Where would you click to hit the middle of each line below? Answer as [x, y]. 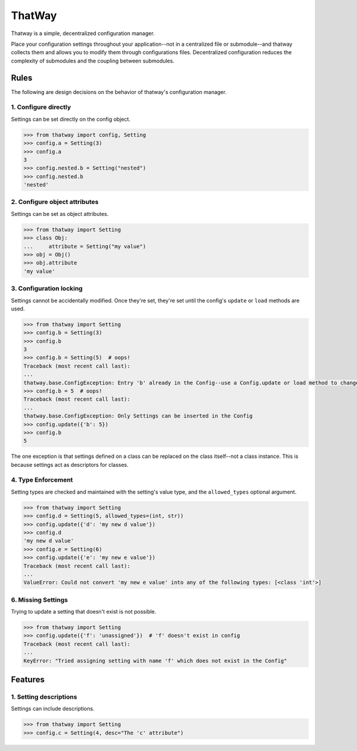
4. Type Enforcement [42, 480]
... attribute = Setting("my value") [85, 246]
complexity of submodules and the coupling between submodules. [93, 61]
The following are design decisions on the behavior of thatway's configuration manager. [119, 92]
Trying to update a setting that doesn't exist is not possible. [84, 612]
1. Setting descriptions [44, 697]
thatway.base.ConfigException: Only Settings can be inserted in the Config [138, 416]
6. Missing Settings [40, 599]
